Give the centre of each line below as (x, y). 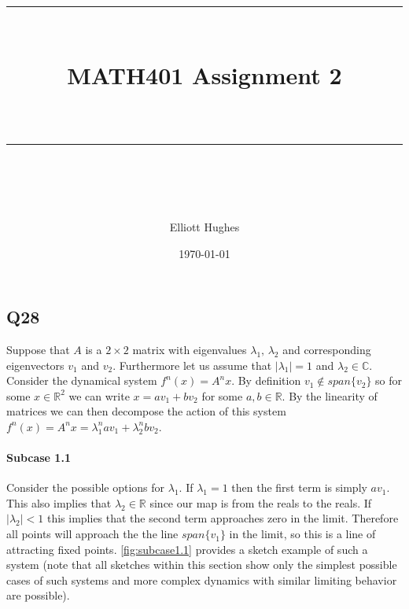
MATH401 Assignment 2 (204, 75)
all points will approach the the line (92, 534)
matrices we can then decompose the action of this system (146, 411)
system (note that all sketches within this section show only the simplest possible (202, 565)
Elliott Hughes (204, 226)
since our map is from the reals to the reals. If (261, 502)
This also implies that (59, 502)
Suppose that (38, 349)
